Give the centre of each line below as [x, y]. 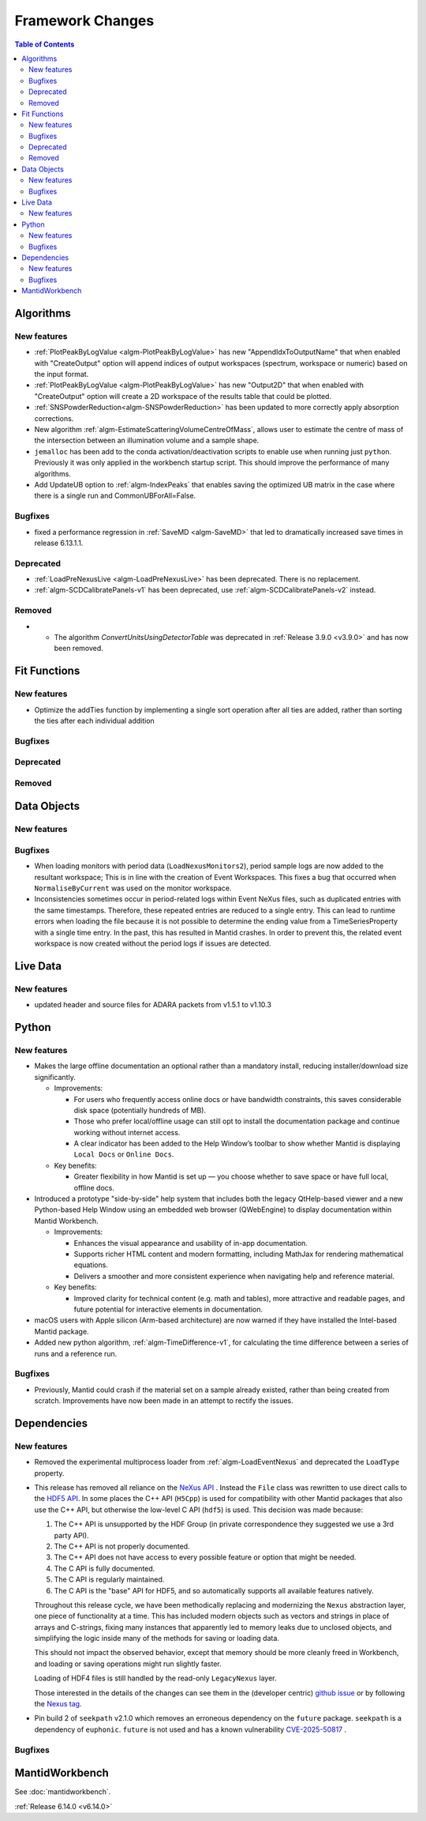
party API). [72, 1535]
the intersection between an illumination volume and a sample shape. [147, 440]
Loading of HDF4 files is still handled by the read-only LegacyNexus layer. [155, 1678]
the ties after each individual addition [95, 720]
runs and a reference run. [76, 1353]
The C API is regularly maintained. [109, 1579]
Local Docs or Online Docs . [124, 1154]
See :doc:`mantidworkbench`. [63, 1792]
